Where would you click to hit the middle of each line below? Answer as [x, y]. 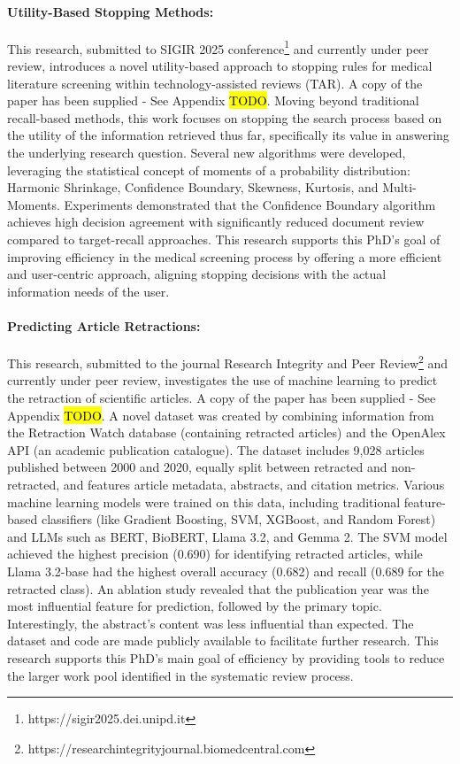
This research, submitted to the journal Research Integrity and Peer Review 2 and [228, 362]
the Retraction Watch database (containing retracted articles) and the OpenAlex [226, 432]
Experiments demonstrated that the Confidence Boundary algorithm [250, 204]
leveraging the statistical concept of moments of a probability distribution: [209, 170]
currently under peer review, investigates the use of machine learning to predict [222, 380]
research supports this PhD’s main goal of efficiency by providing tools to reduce [226, 657]
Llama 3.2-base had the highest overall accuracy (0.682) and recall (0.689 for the [226, 571]
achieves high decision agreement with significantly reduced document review [216, 222]
